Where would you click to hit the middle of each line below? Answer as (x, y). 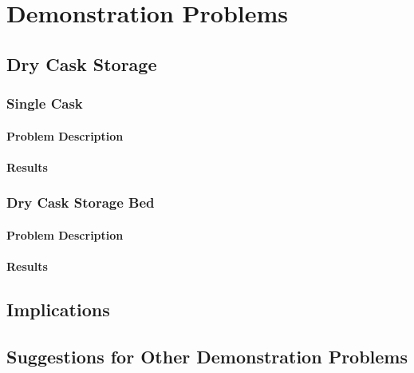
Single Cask (45, 103)
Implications (58, 309)
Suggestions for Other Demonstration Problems (207, 356)
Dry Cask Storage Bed (81, 202)
